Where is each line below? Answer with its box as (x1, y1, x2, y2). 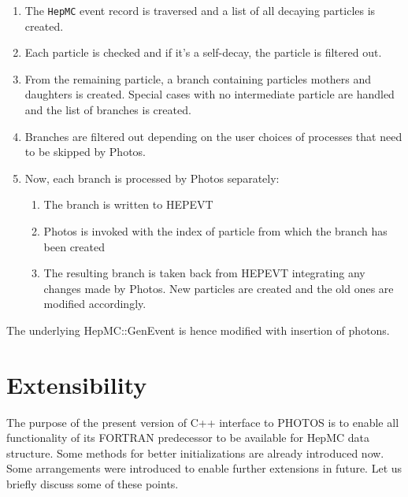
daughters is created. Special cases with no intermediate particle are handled (24, 86, 395, 102)
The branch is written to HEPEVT (43, 196, 213, 213)
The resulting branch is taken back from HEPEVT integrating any (43, 265, 365, 281)
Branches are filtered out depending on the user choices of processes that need (24, 128, 402, 144)
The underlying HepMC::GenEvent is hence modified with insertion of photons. (6, 321, 390, 338)
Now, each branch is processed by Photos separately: (24, 169, 280, 186)
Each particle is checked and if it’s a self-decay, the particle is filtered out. (24, 44, 382, 61)
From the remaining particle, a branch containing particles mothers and (24, 70, 372, 87)
